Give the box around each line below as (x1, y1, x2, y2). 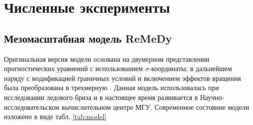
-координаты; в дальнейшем (149, 63, 232, 74)
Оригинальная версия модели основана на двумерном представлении (4, 53, 210, 64)
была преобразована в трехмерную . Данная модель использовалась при (4, 82, 219, 93)
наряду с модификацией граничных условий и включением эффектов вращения (4, 73, 241, 83)
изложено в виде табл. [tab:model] (4, 111, 107, 122)
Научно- (200, 92, 225, 102)
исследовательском (4, 101, 59, 112)
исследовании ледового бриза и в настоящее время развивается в (4, 92, 198, 102)
